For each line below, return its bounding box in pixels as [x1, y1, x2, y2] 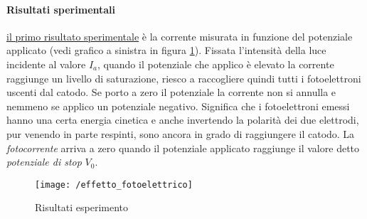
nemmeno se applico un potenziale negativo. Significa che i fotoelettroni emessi [6, 98, 350, 113]
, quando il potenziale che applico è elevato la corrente [97, 56, 334, 71]
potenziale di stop [6, 154, 82, 169]
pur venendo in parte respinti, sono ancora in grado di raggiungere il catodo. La [6, 126, 355, 141]
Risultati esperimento [35, 200, 129, 215]
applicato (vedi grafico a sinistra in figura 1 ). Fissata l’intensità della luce [6, 43, 326, 58]
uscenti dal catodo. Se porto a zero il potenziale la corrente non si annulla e [6, 85, 336, 100]
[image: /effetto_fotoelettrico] [35, 179, 193, 190]
